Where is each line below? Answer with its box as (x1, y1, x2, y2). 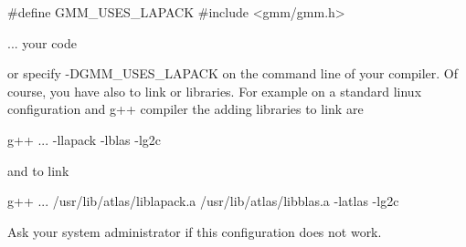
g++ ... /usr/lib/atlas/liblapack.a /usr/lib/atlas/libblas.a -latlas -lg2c (7, 191, 399, 211)
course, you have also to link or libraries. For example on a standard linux (7, 81, 422, 100)
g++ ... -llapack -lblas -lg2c (7, 129, 162, 149)
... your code (7, 33, 77, 52)
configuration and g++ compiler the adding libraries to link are (7, 99, 364, 118)
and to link (7, 160, 69, 180)
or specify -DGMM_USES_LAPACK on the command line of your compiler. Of (7, 64, 459, 83)
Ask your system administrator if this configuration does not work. (7, 221, 382, 241)
